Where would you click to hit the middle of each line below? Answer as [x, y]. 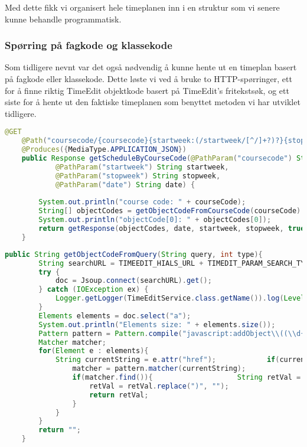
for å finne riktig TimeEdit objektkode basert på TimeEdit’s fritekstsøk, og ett [147, 90]
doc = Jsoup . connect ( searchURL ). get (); [133, 281]
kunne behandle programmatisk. [63, 19]
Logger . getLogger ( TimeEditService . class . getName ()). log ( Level [180, 298]
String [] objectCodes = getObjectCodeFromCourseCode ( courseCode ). [172, 211]
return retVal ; [119, 395]
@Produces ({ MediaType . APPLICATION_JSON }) [104, 150]
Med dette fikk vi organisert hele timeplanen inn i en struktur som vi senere [142, 7]
